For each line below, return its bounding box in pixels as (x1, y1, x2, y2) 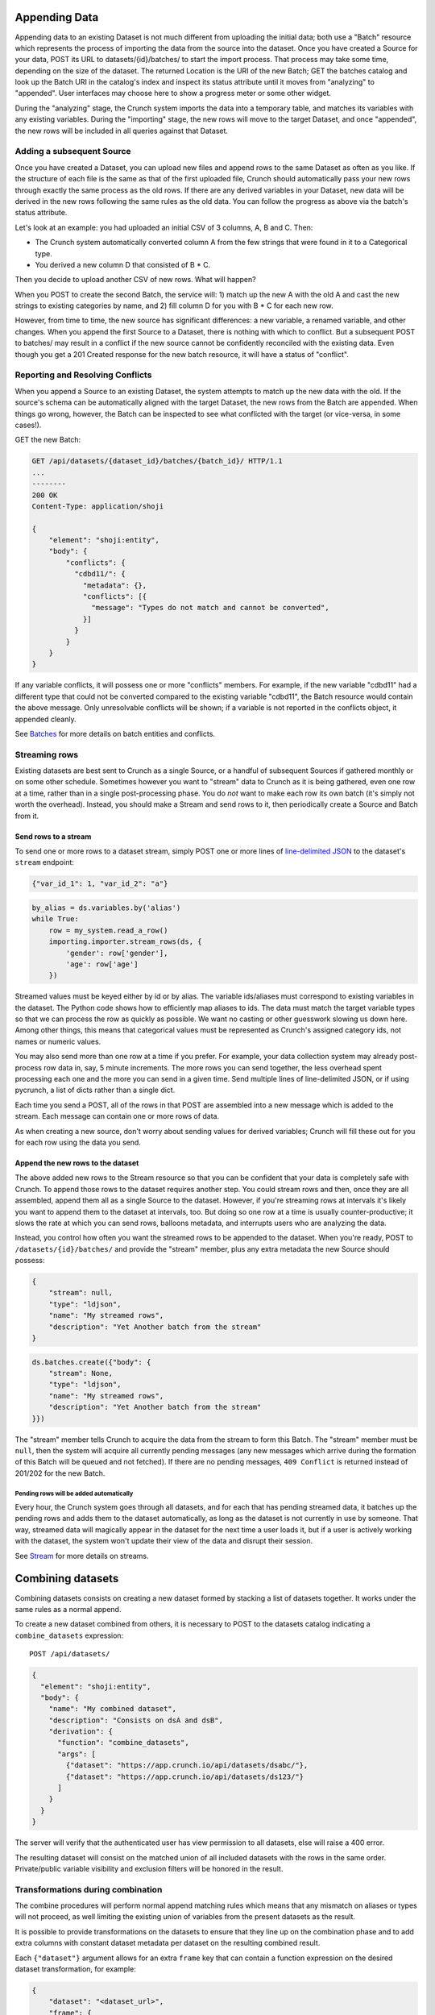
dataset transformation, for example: (14, 1964, 136, 1974)
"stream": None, (48, 1369, 113, 1377)
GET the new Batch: (14, 435, 81, 445)
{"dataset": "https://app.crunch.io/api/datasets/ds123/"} (65, 1772, 304, 1781)
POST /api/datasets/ (29, 1649, 110, 1659)
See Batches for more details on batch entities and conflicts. (14, 729, 215, 738)
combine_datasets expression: (14, 1631, 124, 1640)
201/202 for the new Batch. (14, 1468, 106, 1478)
